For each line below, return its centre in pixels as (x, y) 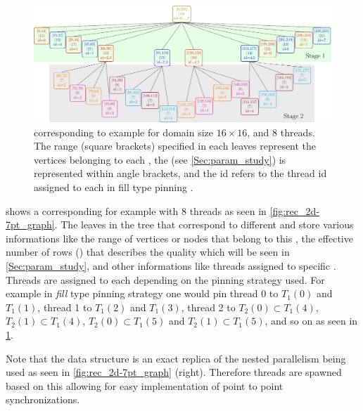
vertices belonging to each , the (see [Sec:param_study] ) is (160, 159)
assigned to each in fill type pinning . (114, 187)
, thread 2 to (208, 307)
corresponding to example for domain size (123, 132)
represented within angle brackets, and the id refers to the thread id (180, 173)
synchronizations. (43, 399)
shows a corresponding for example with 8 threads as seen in (136, 210)
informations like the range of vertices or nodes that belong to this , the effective (179, 238)
